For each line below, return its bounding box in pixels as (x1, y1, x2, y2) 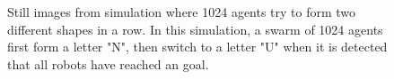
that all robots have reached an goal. (7, 54, 209, 73)
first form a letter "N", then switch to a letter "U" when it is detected (7, 37, 388, 56)
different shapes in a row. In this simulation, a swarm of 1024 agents (7, 20, 383, 38)
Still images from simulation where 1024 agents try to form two (7, 3, 356, 20)
